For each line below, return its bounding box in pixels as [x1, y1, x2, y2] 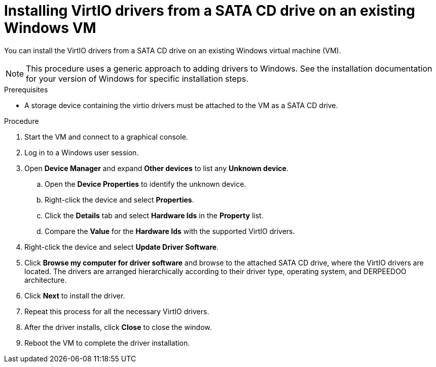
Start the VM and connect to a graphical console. [24, 132, 188, 141]
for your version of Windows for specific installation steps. [26, 73, 248, 84]
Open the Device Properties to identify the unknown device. [45, 179, 246, 188]
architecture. [24, 275, 67, 284]
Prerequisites [4, 85, 48, 94]
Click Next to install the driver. [24, 291, 125, 300]
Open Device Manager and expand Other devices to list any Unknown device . [24, 163, 288, 173]
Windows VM [4, 19, 96, 37]
